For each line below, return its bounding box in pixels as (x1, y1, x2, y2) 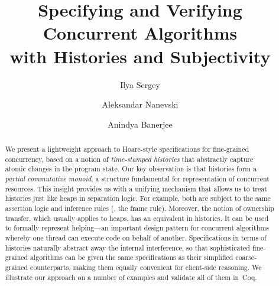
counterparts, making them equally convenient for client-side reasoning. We (30, 262, 262, 272)
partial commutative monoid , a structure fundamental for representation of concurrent (5, 174, 270, 184)
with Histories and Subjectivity (9, 44, 271, 68)
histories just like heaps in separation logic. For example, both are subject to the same (5, 193, 271, 203)
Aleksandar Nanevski (102, 98, 179, 110)
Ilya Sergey (120, 78, 160, 90)
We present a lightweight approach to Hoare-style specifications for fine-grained (5, 144, 249, 154)
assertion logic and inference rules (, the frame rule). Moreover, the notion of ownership (5, 203, 274, 213)
